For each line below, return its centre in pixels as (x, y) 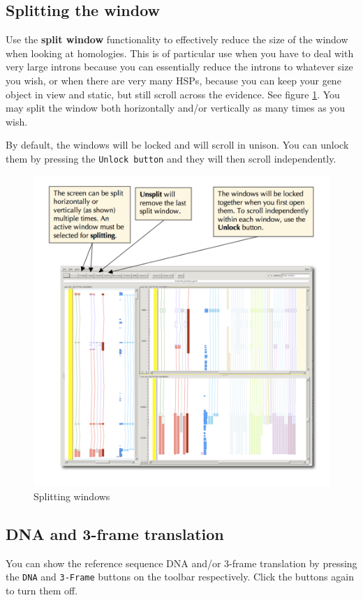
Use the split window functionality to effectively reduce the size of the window (177, 39)
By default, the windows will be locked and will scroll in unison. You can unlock (177, 145)
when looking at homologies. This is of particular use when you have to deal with (180, 53)
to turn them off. (42, 591)
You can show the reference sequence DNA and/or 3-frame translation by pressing (181, 563)
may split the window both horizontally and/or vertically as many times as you (176, 108)
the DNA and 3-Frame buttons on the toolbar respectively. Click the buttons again (180, 577)
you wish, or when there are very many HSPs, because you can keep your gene (173, 80)
